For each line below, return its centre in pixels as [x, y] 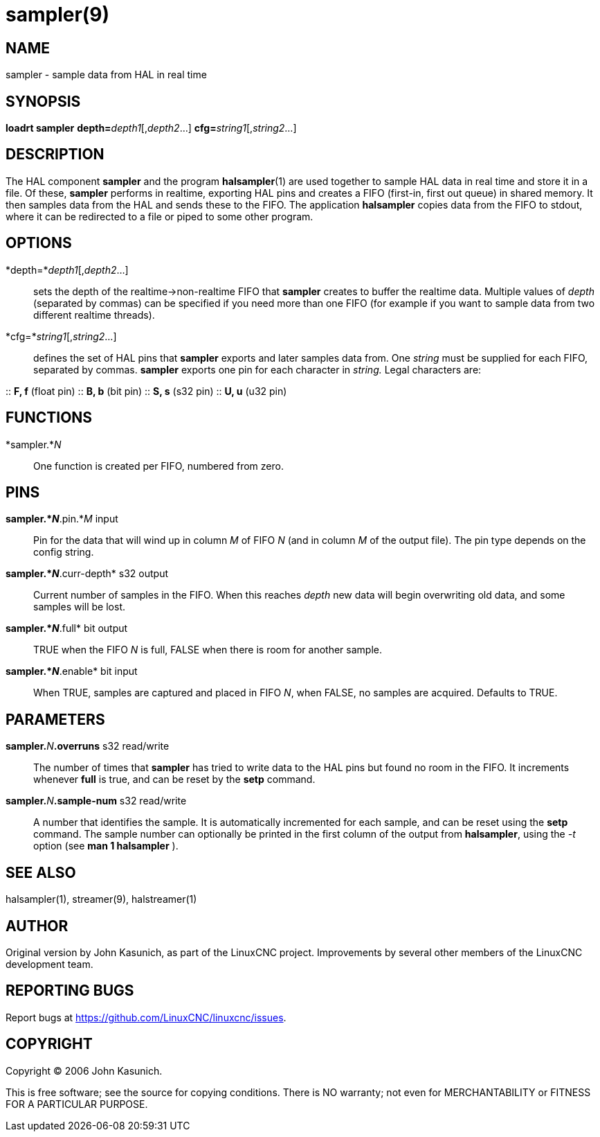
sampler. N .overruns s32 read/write [88, 746]
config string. [64, 552]
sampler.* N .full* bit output [67, 628]
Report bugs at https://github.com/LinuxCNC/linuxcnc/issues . [146, 1017]
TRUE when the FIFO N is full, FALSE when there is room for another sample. [208, 650]
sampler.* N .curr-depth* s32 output [87, 574]
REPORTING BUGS [70, 991]
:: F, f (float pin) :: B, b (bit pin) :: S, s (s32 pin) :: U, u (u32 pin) [146, 391]
